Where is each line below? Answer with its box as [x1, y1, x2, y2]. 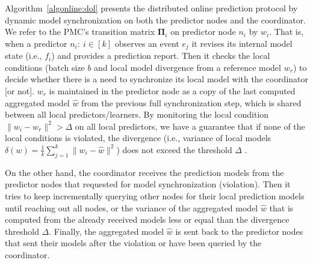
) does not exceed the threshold [116, 143, 232, 156]
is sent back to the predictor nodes [175, 225, 303, 237]
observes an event [114, 37, 179, 49]
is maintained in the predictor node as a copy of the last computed [49, 85, 296, 97]
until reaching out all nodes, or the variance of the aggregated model [5, 201, 258, 214]
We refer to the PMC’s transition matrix [5, 25, 155, 38]
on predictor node [170, 25, 236, 38]
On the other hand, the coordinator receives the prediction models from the [5, 166, 284, 178]
